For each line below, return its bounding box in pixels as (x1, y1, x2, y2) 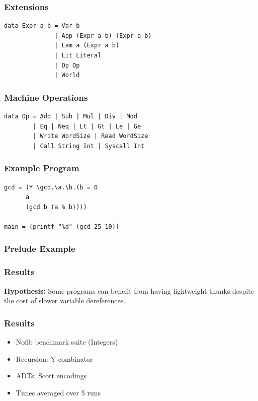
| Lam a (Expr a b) (54, 42, 120, 49)
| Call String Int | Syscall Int (33, 142, 145, 150)
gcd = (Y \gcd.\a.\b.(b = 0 (4, 183, 98, 191)
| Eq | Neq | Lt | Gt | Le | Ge (33, 122, 141, 130)
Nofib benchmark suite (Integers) (16, 337, 118, 347)
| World (54, 72, 80, 79)
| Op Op (54, 61, 80, 69)
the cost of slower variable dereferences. (4, 295, 126, 306)
